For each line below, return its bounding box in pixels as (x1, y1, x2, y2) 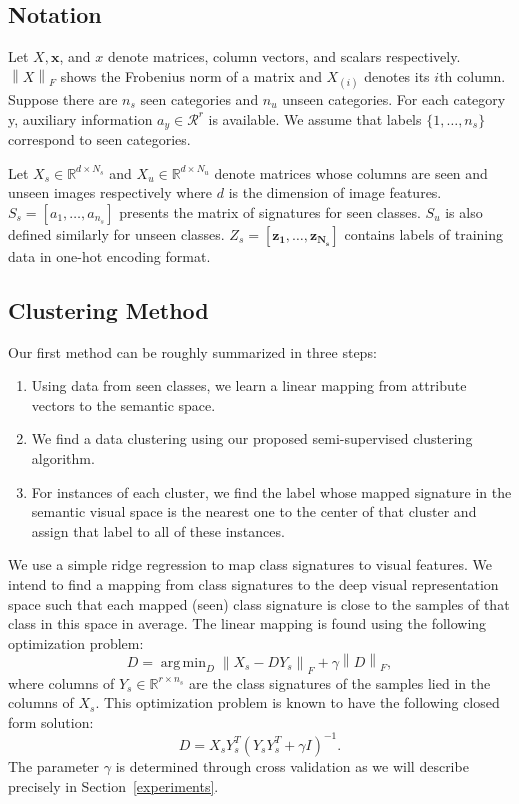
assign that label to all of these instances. (31, 520, 285, 541)
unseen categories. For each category (282, 88, 506, 109)
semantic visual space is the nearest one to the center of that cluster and (31, 501, 477, 522)
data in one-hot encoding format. (8, 245, 211, 266)
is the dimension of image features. (228, 182, 442, 203)
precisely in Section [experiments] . (8, 775, 219, 796)
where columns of (8, 672, 115, 693)
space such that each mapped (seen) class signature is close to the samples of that (8, 593, 510, 614)
